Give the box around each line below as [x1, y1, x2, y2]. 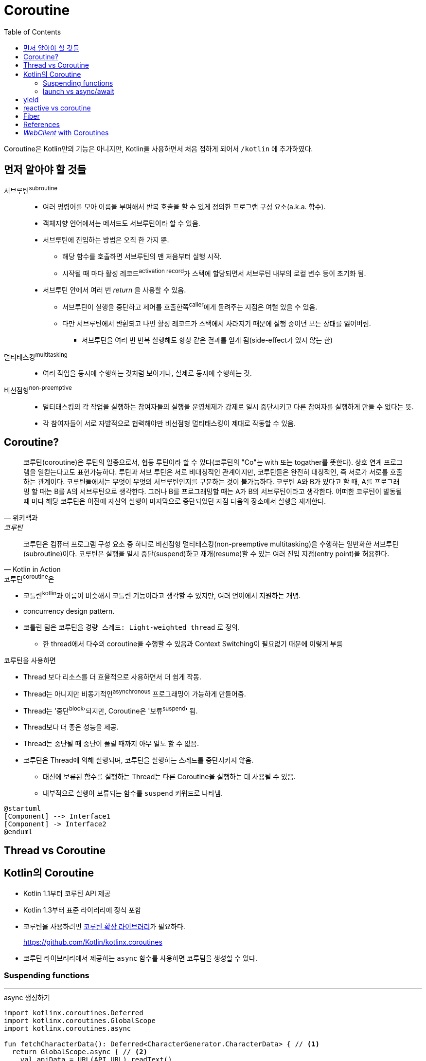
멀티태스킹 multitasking [4, 351, 68, 361]
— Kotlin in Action [4, 565, 61, 573]
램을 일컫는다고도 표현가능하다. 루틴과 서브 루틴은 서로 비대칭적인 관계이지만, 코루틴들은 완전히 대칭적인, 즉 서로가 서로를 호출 [23, 467, 403, 476]
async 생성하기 [4, 993, 50, 1002]
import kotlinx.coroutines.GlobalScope [4, 1017, 156, 1025]
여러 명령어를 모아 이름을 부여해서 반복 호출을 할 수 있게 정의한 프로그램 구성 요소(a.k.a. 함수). [43, 202, 326, 211]
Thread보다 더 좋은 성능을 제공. [23, 723, 119, 732]
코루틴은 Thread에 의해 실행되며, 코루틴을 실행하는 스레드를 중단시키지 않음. [23, 756, 254, 765]
